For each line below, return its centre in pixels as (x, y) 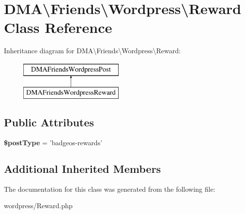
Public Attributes (49, 122)
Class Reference (58, 27)
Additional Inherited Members (82, 169)
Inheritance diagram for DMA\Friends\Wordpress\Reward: (92, 51)
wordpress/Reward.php (38, 205)
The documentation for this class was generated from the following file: (110, 189)
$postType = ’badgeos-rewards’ (53, 143)
